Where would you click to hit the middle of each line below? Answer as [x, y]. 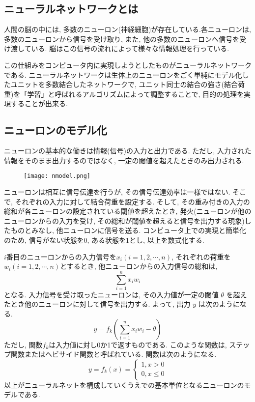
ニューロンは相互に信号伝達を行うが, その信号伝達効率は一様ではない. [117, 192]
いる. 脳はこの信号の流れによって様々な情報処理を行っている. [130, 48]
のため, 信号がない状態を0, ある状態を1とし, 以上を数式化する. [104, 240]
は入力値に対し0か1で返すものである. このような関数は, [138, 344]
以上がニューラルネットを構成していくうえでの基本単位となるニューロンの [124, 385]
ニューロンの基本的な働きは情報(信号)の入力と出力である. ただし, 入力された [128, 151]
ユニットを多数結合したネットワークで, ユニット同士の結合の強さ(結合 [124, 84]
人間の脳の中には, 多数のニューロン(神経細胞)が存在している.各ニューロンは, [127, 29]
